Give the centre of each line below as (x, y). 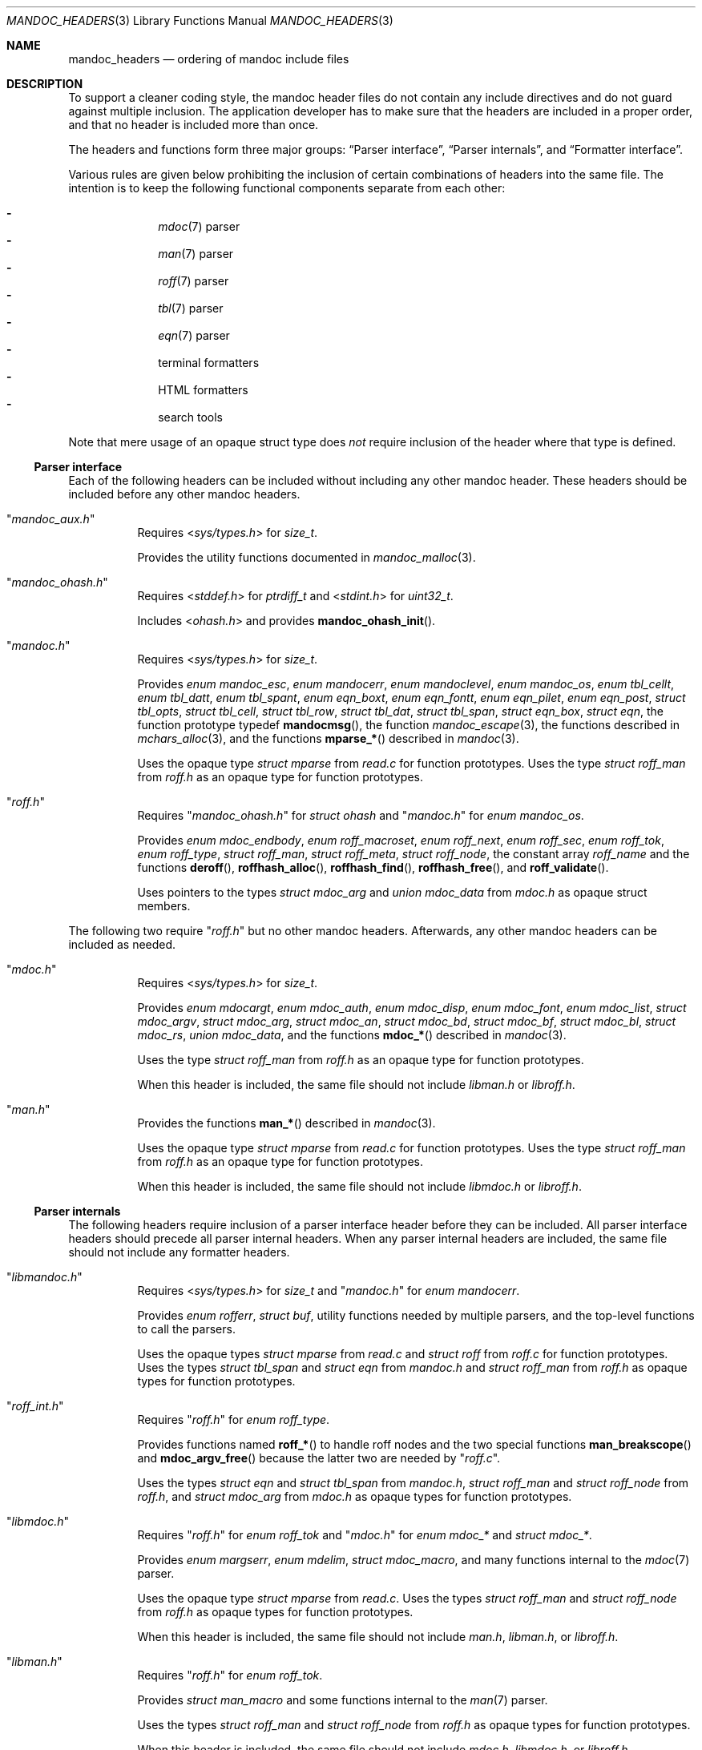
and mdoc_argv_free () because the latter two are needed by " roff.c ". (319, 1458)
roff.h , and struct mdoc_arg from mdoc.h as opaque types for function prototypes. (355, 1496)
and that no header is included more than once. (194, 125)
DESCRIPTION (45, 84)
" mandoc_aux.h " (51, 519)
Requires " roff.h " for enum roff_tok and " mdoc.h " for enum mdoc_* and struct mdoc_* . (365, 1535)
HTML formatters (203, 390)
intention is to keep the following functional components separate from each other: (287, 188)
